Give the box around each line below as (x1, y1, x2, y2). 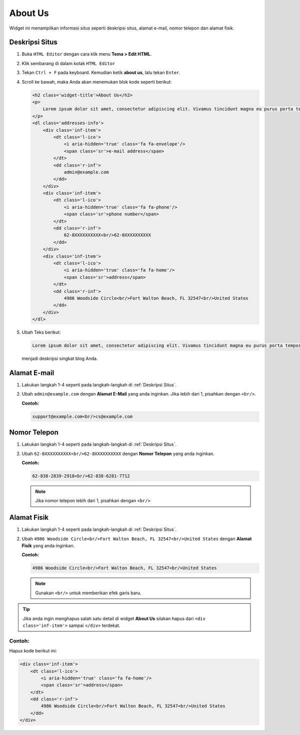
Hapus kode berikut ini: (9, 648, 57, 654)
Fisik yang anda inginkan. (21, 543, 75, 549)
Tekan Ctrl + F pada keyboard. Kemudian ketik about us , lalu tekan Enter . (21, 70, 181, 76)
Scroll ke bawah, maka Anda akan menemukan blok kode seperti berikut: (21, 79, 172, 85)
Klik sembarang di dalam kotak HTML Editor (21, 60, 115, 66)
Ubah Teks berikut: (21, 329, 61, 335)
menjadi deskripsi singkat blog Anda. (21, 355, 98, 361)
